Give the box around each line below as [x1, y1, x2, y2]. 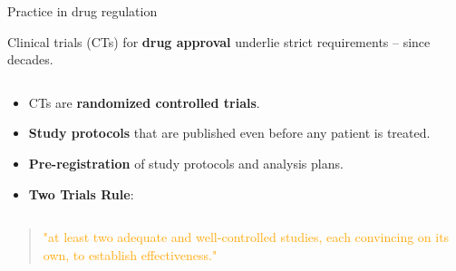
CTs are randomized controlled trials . [28, 92, 260, 111]
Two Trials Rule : [28, 184, 134, 203]
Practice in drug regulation [7, 2, 158, 20]
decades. [7, 50, 53, 69]
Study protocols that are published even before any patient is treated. [28, 123, 431, 142]
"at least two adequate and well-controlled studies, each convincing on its [43, 227, 450, 247]
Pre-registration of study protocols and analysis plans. [28, 153, 344, 172]
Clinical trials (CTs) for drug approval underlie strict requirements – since [7, 32, 431, 51]
